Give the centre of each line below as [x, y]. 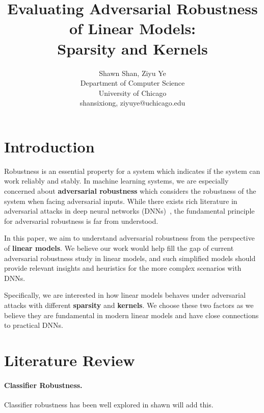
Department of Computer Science [133, 83]
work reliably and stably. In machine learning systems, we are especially [116, 181]
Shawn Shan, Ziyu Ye [133, 73]
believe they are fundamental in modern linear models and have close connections [131, 315]
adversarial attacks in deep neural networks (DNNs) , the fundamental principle [129, 211]
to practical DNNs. [34, 325]
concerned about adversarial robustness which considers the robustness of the [130, 191]
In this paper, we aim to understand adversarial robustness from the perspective [129, 238]
